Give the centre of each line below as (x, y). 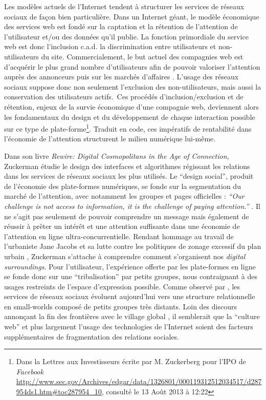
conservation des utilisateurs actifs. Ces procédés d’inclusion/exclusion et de (124, 97)
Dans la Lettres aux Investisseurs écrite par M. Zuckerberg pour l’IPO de (131, 361)
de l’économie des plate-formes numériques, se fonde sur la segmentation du (123, 186)
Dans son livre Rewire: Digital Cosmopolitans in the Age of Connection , (117, 155)
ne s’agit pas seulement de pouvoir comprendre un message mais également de (127, 216)
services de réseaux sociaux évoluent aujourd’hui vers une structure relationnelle (130, 296)
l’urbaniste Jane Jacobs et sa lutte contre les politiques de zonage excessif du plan (133, 246)
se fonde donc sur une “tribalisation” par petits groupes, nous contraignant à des (131, 276)
